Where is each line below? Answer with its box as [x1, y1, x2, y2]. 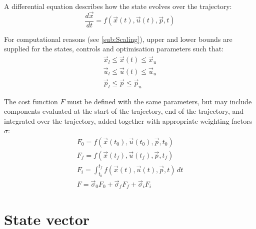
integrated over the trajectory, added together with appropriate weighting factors [4, 115, 252, 126]
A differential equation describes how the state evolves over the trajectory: [4, 1, 232, 11]
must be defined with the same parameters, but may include [67, 96, 252, 106]
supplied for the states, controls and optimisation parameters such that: [4, 43, 223, 54]
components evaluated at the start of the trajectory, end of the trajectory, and [4, 106, 244, 116]
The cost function [4, 96, 58, 106]
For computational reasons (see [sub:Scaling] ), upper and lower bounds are [4, 33, 232, 44]
